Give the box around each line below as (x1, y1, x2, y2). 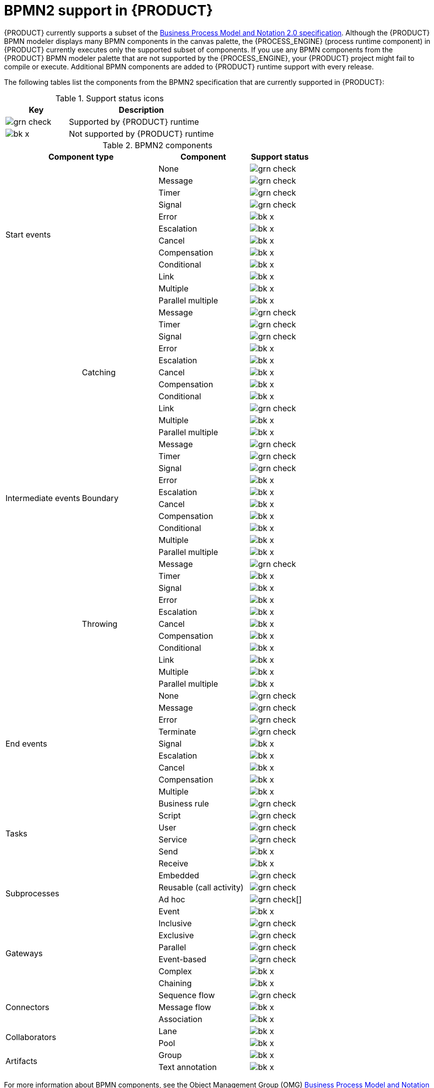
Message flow (158, 1002, 212, 1012)
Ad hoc (158, 894, 186, 904)
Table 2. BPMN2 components (102, 140, 213, 150)
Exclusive (158, 930, 194, 940)
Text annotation (158, 1062, 217, 1072)
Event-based (158, 954, 207, 964)
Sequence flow (158, 990, 215, 1000)
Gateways (5, 948, 43, 958)
